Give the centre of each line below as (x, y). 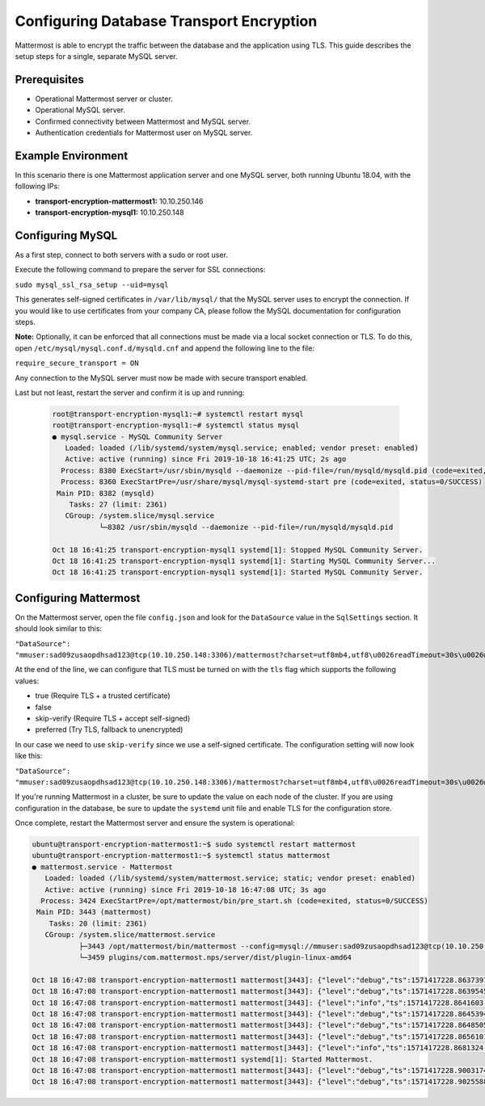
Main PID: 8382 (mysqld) (106, 493)
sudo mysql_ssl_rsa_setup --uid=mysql (92, 284)
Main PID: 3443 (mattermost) (94, 912)
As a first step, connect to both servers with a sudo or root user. (121, 255)
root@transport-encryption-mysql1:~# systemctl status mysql (176, 425)
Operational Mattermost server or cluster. (104, 99)
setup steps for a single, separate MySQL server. (96, 56)
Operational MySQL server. (80, 110)
